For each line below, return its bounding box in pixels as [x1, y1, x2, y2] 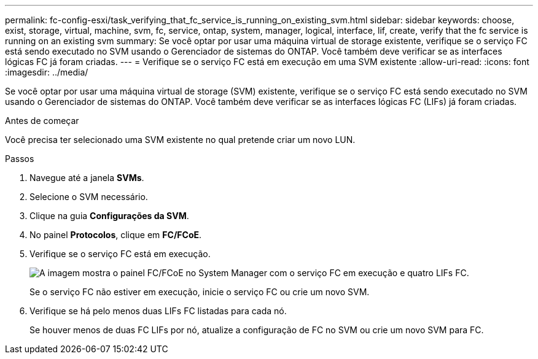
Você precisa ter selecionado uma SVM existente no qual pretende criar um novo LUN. [5, 134, 356, 145]
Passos [5, 153, 34, 164]
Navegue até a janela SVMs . [29, 172, 144, 183]
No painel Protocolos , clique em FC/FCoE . [29, 230, 202, 240]
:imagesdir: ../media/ [5, 67, 88, 77]
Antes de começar [5, 115, 79, 126]
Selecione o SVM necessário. [29, 191, 148, 202]
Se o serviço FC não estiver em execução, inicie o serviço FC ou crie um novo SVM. [29, 287, 370, 297]
